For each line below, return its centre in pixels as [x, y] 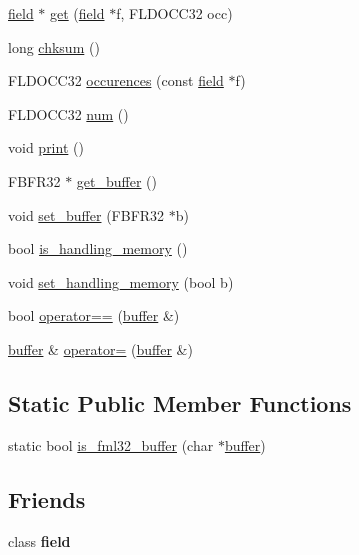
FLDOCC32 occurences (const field [116, 80]
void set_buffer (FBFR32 [86, 214]
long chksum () [54, 46]
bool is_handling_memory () [98, 248]
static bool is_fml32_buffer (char [111, 444]
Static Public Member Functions [180, 402]
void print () [46, 147]
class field [39, 540]
